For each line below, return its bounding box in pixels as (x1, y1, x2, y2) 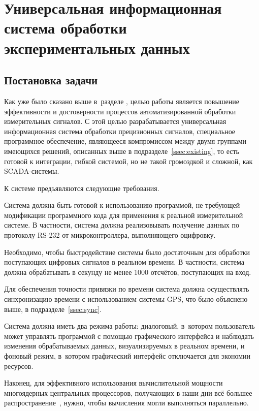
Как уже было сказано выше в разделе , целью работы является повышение (4, 96, 239, 106)
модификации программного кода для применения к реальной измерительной (4, 209, 243, 220)
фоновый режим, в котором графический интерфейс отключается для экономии (4, 351, 251, 361)
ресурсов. (4, 360, 34, 371)
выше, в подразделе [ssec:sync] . (4, 303, 102, 314)
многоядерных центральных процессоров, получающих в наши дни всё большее (4, 387, 252, 398)
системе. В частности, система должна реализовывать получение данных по (4, 219, 239, 230)
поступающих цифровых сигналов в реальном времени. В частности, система (4, 257, 244, 267)
